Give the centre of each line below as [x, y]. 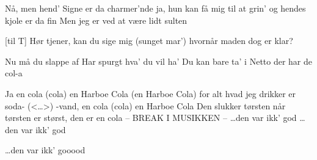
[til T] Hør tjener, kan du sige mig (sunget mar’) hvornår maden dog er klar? [149, 41]
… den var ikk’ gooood [45, 150]
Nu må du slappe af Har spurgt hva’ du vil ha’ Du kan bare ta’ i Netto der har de [159, 61]
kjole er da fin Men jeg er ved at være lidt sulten [96, 20]
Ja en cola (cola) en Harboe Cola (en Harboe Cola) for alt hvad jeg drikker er [151, 93]
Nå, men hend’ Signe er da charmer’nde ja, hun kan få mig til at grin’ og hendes [155, 8]
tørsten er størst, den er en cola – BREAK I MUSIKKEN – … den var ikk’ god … [155, 118]
